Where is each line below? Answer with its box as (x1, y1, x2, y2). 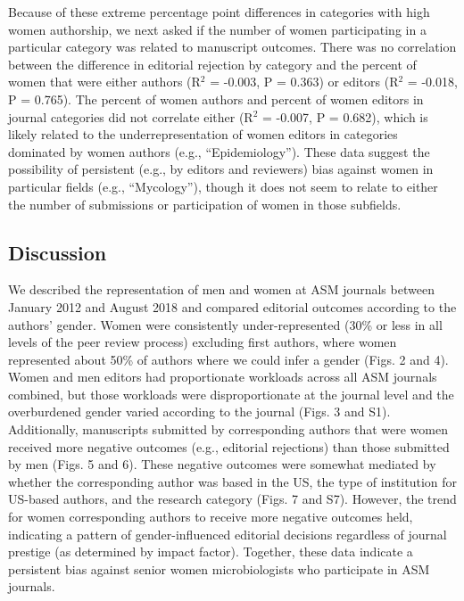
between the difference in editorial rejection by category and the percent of (8, 54, 417, 73)
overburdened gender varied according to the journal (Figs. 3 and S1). (8, 402, 391, 421)
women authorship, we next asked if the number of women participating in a (8, 20, 427, 38)
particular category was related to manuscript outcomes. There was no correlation (8, 37, 457, 56)
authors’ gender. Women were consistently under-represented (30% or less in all (8, 315, 443, 333)
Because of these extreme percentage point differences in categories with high (8, 3, 430, 21)
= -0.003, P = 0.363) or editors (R (210, 72, 399, 91)
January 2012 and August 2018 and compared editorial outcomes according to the (8, 297, 457, 316)
